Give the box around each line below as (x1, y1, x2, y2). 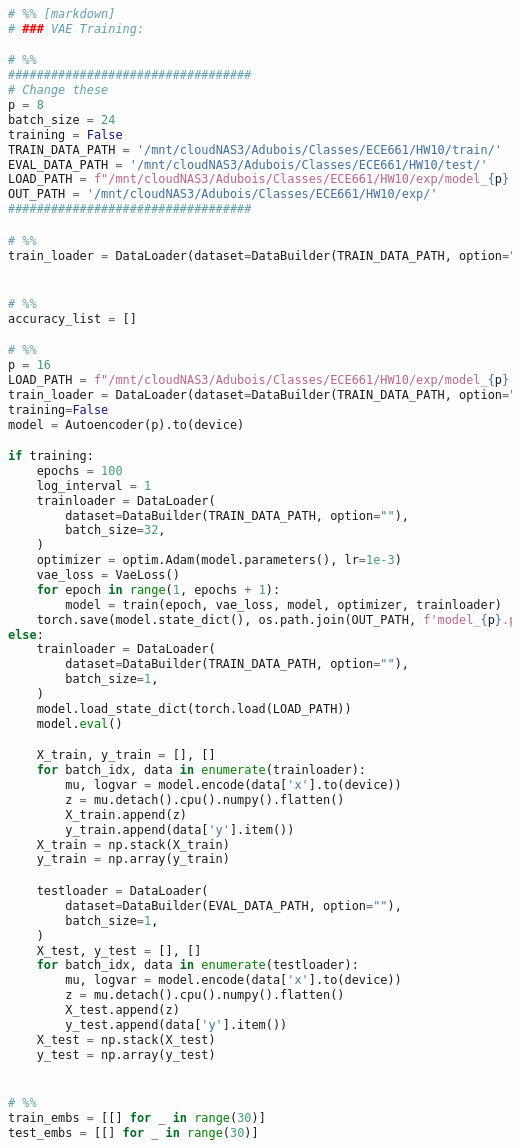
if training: (8, 449, 94, 464)
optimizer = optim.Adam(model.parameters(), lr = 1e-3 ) (36, 553, 402, 568)
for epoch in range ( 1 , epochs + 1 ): (36, 582, 281, 597)
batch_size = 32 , (65, 523, 166, 538)
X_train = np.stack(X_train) (36, 837, 230, 852)
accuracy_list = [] (8, 311, 137, 326)
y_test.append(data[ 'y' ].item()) (65, 1017, 288, 1032)
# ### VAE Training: (8, 21, 145, 36)
